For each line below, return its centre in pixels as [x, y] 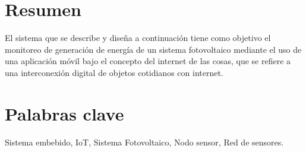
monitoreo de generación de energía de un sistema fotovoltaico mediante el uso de [153, 49]
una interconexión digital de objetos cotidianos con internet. [114, 72]
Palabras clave [64, 113]
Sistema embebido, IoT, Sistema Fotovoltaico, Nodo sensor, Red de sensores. [144, 142]
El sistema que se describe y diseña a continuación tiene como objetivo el [138, 38]
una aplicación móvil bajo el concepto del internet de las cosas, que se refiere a [148, 61]
